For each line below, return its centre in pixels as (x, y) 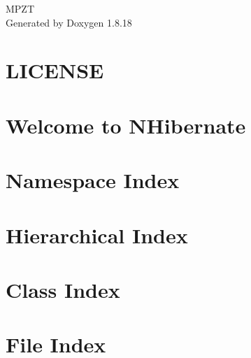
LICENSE (55, 70)
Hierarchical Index (97, 235)
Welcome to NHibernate (126, 125)
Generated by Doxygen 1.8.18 (69, 22)
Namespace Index (93, 180)
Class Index (63, 289)
